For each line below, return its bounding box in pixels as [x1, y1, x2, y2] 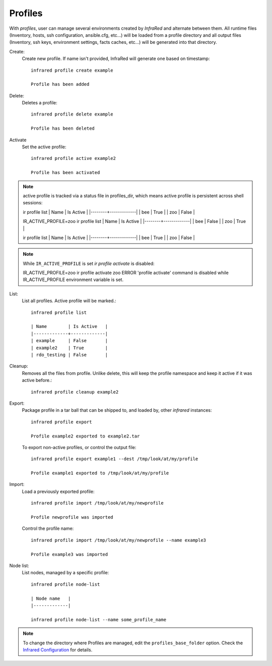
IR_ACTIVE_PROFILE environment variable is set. [23, 276, 123, 283]
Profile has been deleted [31, 126, 95, 131]
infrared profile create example [31, 67, 113, 73]
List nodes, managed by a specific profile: [22, 570, 109, 576]
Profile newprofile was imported [31, 515, 113, 520]
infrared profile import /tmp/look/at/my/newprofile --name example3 [31, 537, 207, 543]
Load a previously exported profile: [22, 488, 95, 494]
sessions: [23, 200, 43, 206]
